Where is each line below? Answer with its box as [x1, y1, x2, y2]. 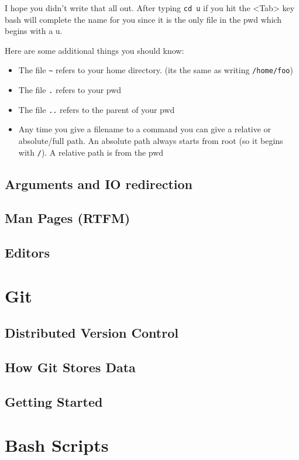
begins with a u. [5, 25, 63, 37]
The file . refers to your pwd [18, 84, 122, 96]
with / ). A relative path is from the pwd [18, 146, 164, 158]
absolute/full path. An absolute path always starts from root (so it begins [18, 135, 283, 146]
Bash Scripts [5, 432, 109, 456]
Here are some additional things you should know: [5, 44, 184, 56]
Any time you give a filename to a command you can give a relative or [18, 123, 271, 135]
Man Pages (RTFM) [5, 209, 130, 227]
